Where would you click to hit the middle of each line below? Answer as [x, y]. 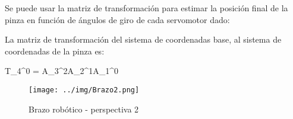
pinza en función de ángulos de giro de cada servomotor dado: [117, 19]
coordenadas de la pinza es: [55, 51]
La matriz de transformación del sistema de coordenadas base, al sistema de [143, 39]
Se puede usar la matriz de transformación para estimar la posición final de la [146, 8]
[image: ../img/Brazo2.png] [84, 90]
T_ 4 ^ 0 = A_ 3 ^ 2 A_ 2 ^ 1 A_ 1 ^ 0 [62, 71]
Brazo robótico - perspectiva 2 [84, 109]
